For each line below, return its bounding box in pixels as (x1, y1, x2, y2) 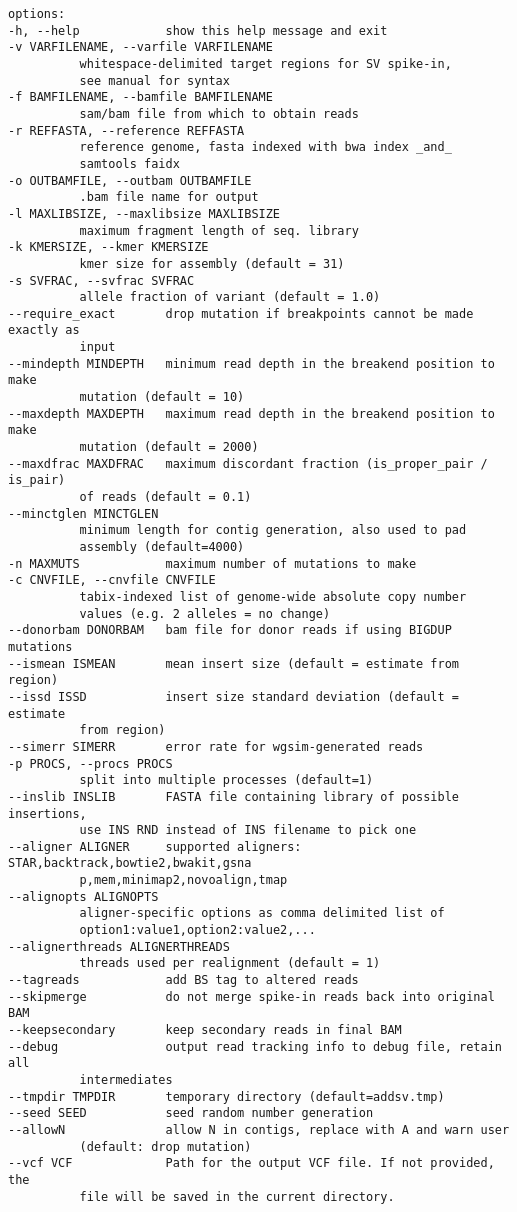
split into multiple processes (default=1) (79, 773, 374, 788)
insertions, (8, 806, 87, 821)
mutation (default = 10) (79, 390, 245, 405)
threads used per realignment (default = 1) (79, 956, 381, 971)
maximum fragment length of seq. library (79, 223, 359, 238)
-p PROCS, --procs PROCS (8, 756, 173, 771)
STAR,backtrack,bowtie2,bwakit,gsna (8, 856, 252, 871)
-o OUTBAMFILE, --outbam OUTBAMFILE (8, 173, 252, 188)
